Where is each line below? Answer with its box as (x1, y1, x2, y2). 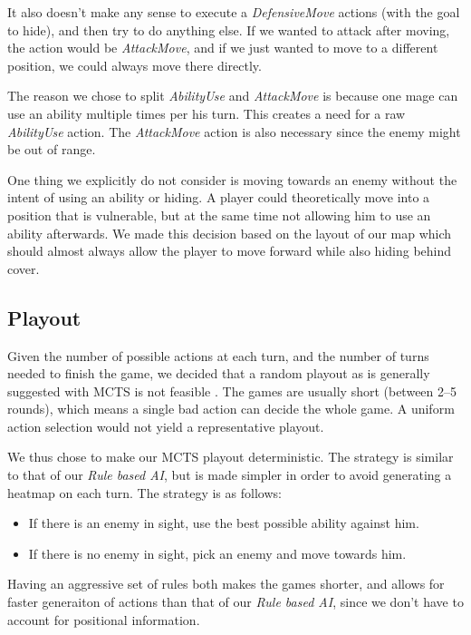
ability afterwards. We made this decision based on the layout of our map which (7, 223, 452, 242)
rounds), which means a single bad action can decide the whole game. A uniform (7, 399, 455, 418)
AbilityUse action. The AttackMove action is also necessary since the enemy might (7, 122, 461, 141)
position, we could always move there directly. (7, 55, 262, 74)
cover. (7, 259, 40, 278)
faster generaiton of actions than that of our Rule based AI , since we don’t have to (7, 592, 464, 611)
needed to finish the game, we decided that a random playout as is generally (7, 364, 430, 383)
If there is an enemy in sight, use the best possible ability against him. (28, 513, 419, 532)
